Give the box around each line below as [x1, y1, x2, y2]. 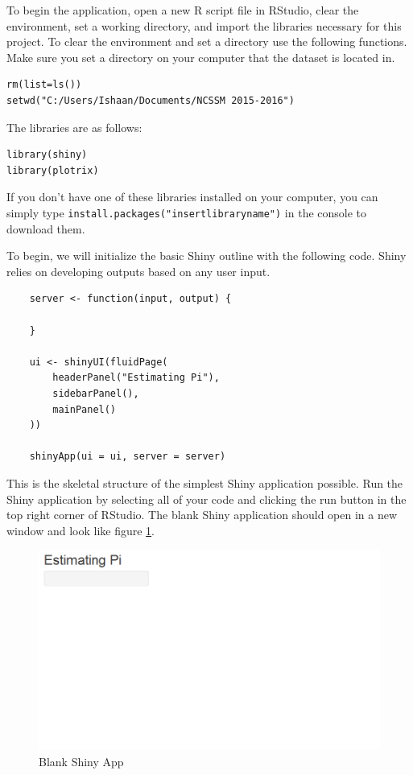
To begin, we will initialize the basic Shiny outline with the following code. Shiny [6, 247, 407, 264]
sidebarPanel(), [52, 387, 139, 399]
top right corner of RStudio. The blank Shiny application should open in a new [6, 506, 398, 523]
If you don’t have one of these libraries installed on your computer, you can [6, 188, 378, 205]
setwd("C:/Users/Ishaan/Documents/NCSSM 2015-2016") [6, 94, 295, 106]
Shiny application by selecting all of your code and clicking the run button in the [6, 490, 407, 507]
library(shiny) [6, 149, 88, 161]
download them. [6, 220, 85, 237]
